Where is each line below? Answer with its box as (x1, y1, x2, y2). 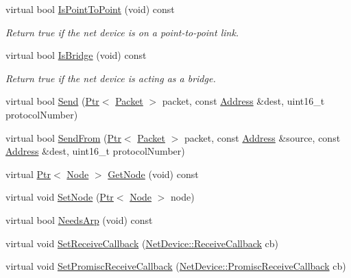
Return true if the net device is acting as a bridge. (5, 71, 216, 85)
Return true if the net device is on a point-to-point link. (5, 25, 239, 39)
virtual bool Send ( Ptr (5, 94, 99, 108)
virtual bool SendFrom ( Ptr (5, 130, 121, 144)
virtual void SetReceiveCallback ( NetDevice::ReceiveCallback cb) (5, 236, 279, 250)
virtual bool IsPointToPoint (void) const (5, 2, 175, 16)
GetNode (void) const (108, 166, 199, 181)
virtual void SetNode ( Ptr (5, 190, 114, 204)
